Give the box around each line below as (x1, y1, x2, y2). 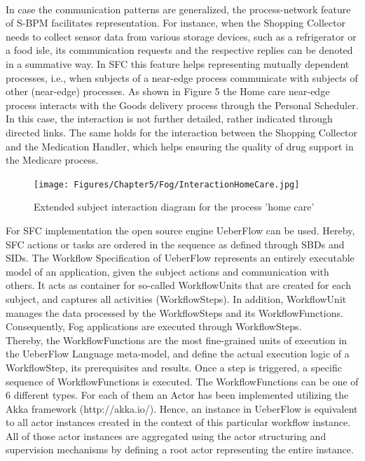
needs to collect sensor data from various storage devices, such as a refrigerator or (6, 29, 357, 43)
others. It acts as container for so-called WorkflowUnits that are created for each (6, 278, 351, 292)
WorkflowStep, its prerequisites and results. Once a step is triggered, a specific (6, 360, 342, 374)
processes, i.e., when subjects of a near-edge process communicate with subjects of (6, 70, 358, 85)
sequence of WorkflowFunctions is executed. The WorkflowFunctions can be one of (6, 374, 359, 388)
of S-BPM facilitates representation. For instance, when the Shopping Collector (6, 15, 346, 30)
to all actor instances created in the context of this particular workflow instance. (6, 415, 351, 430)
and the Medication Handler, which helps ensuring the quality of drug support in (6, 139, 354, 153)
